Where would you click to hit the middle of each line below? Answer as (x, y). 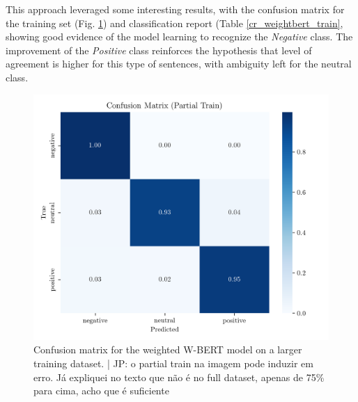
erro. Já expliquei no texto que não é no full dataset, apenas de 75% (179, 377)
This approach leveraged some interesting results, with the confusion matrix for (175, 9)
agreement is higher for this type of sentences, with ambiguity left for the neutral (179, 64)
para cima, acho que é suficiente (101, 391)
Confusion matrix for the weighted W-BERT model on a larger (168, 349)
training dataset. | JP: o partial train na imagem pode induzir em (173, 363)
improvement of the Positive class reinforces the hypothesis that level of (159, 50)
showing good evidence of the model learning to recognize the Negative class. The (179, 37)
